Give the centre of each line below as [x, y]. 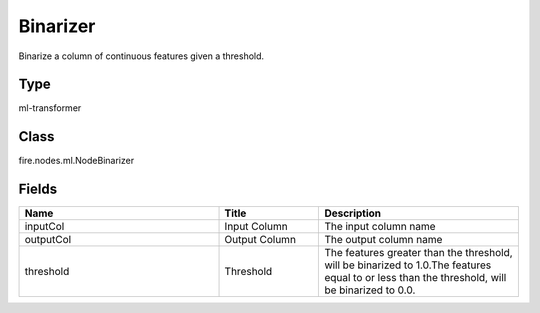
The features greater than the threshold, [419, 253]
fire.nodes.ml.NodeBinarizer [76, 161]
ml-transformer [50, 108]
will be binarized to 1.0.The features [408, 265]
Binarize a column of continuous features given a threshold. [141, 56]
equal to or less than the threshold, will [415, 278]
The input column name [380, 227]
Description [353, 213]
